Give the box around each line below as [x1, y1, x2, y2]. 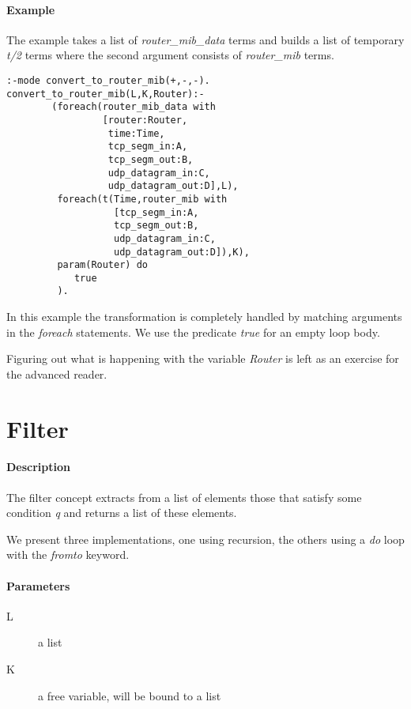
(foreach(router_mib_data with [51, 101, 216, 113]
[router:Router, [102, 114, 188, 126]
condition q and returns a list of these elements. [6, 504, 237, 521]
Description [6, 458, 71, 475]
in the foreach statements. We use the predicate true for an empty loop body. [6, 323, 380, 340]
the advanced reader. [6, 365, 107, 382]
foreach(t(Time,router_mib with [57, 193, 228, 205]
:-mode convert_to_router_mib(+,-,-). [6, 74, 210, 86]
